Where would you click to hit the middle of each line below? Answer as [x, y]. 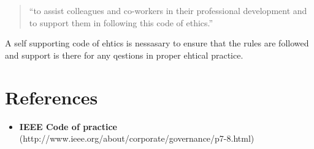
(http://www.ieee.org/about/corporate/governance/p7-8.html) [137, 138]
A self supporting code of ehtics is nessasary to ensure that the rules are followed [157, 43]
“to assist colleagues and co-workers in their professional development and [168, 10]
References [52, 97]
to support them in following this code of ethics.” [121, 22]
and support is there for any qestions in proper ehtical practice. [124, 55]
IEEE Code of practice [68, 126]
